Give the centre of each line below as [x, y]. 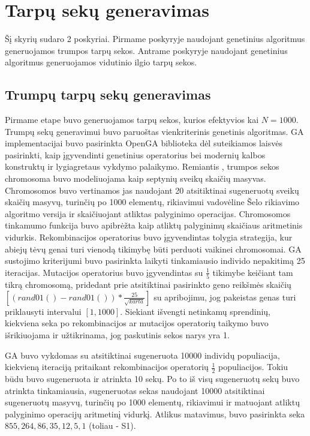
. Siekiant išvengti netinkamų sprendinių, [195, 311]
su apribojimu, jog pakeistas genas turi [225, 297]
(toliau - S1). [112, 426]
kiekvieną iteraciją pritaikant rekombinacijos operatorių [107, 367]
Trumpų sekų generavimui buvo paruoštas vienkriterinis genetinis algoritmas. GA [154, 131]
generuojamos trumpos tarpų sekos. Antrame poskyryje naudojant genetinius [146, 50]
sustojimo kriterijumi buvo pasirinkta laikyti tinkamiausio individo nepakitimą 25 [155, 261]
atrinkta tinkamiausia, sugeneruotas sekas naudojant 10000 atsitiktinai [135, 390]
